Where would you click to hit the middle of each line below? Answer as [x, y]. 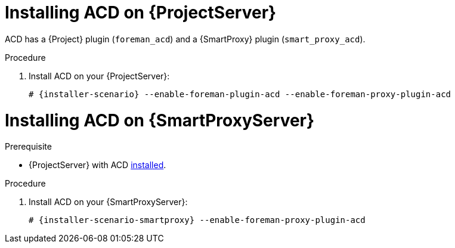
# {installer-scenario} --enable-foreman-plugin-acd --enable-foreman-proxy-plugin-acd [240, 94]
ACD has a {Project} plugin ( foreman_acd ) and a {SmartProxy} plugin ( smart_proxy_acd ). [185, 39]
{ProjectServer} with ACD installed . [97, 165]
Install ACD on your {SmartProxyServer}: [108, 202]
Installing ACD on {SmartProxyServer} [160, 120]
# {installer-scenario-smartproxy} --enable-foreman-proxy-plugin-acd [197, 220]
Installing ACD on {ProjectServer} [141, 13]
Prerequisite [28, 147]
